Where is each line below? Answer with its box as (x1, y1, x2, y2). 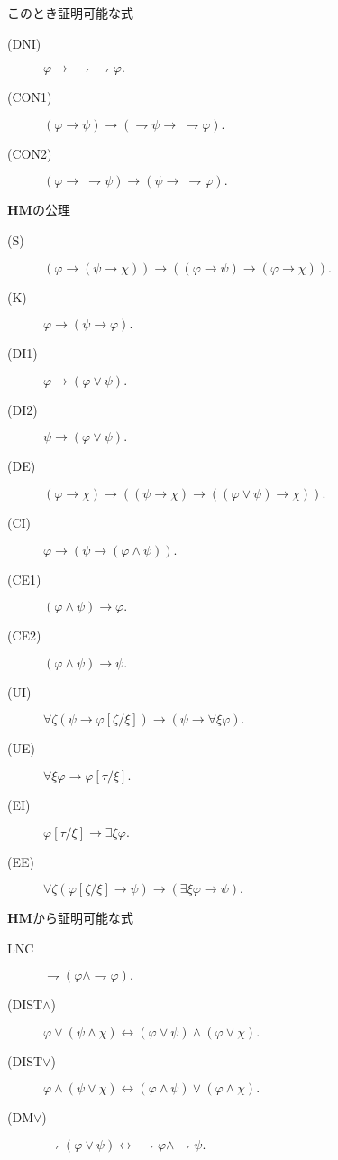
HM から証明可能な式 (7, 908, 133, 927)
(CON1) (7, 87, 52, 106)
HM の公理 (7, 200, 70, 219)
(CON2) (7, 143, 52, 162)
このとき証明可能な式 (7, 4, 133, 22)
